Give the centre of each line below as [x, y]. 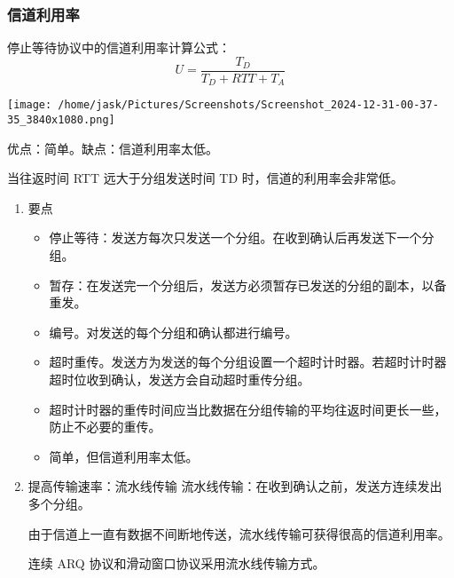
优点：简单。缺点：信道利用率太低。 [113, 148]
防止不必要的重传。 [105, 427]
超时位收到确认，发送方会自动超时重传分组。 [180, 379]
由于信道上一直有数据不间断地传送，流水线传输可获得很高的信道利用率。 [239, 533]
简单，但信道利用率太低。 [124, 456]
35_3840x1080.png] [61, 119]
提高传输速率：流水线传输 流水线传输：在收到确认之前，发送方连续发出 [235, 486]
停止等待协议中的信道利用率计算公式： [119, 48]
